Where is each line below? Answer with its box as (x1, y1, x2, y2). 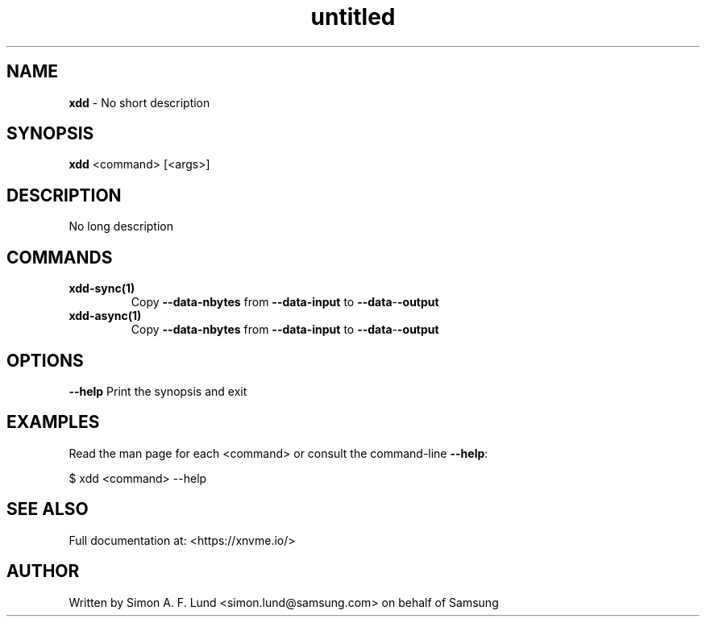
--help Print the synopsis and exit (69, 384, 247, 398)
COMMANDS (6, 247, 113, 268)
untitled (310, 3, 396, 31)
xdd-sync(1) (69, 281, 135, 296)
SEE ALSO (6, 499, 89, 520)
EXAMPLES (6, 412, 100, 433)
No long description (69, 219, 173, 234)
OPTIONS (6, 350, 84, 371)
